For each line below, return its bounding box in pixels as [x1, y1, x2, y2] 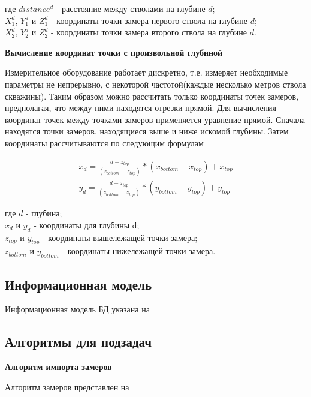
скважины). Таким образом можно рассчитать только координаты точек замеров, [5, 89, 299, 102]
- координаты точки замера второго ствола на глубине [51, 26, 247, 38]
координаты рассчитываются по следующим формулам [5, 136, 204, 149]
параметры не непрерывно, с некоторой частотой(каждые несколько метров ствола [5, 77, 306, 90]
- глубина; [25, 207, 62, 219]
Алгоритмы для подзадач [5, 332, 152, 351]
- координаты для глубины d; [34, 218, 140, 231]
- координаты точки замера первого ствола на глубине [51, 14, 247, 26]
